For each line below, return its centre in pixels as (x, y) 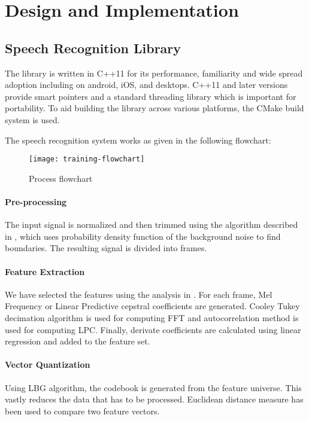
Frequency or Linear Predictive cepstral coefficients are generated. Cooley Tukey (152, 306)
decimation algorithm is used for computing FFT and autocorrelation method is (152, 317)
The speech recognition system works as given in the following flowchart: (138, 140)
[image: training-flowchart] (87, 159)
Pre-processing (36, 201)
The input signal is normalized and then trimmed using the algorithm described (152, 225)
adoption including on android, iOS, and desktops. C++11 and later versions (146, 85)
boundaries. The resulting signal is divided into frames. (106, 248)
